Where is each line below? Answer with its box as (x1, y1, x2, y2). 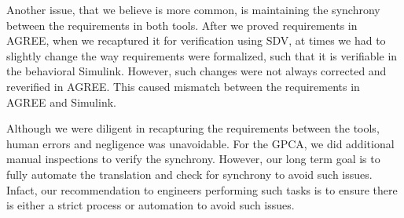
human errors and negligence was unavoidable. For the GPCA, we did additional (6, 135, 395, 151)
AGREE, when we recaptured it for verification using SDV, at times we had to (6, 32, 386, 49)
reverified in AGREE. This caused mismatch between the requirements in (6, 78, 360, 94)
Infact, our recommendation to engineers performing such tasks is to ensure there (6, 181, 398, 198)
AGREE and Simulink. (6, 93, 116, 110)
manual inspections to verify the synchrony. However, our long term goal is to (6, 151, 380, 167)
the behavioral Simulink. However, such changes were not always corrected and (6, 63, 387, 79)
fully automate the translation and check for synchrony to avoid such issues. (6, 165, 373, 182)
